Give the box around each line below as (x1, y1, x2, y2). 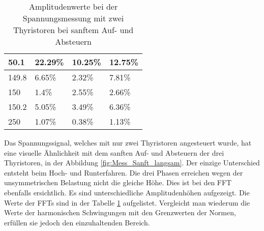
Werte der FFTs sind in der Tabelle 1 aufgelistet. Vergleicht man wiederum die (4, 197, 250, 208)
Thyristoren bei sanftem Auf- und (13, 24, 134, 36)
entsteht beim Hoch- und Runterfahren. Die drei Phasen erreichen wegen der (4, 167, 243, 178)
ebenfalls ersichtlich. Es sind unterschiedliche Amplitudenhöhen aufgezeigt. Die (4, 187, 250, 197)
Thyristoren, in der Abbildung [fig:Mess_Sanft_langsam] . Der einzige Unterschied (4, 157, 260, 168)
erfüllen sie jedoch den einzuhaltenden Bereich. (4, 217, 150, 227)
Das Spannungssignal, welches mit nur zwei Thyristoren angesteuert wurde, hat (4, 137, 252, 148)
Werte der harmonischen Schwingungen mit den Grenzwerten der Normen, (4, 207, 236, 218)
